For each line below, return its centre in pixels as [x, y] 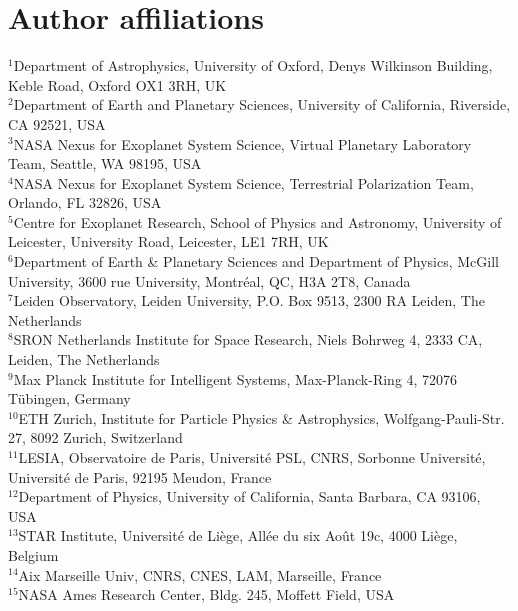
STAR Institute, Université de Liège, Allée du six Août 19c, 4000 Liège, [238, 535]
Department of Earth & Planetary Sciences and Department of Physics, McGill [256, 261]
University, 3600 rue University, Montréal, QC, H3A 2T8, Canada [209, 280]
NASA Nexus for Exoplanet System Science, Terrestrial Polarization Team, [243, 182]
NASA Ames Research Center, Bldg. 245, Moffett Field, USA [206, 594]
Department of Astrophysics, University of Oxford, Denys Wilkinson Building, [253, 65]
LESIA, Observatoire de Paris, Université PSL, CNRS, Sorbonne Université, [252, 457]
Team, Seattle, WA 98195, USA [105, 163]
